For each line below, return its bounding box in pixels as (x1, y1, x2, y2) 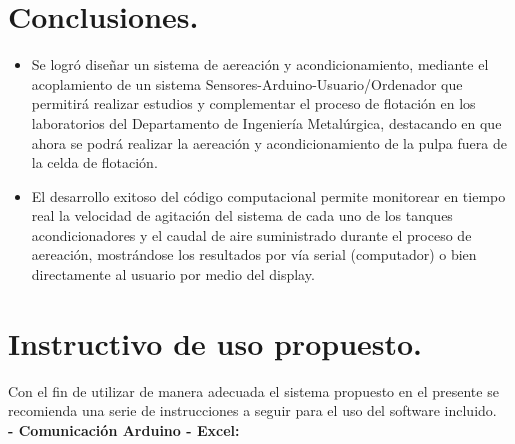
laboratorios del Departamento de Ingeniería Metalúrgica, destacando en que (31, 112, 502, 133)
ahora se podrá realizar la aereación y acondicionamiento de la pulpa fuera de (31, 132, 507, 153)
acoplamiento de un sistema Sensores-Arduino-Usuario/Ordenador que (31, 73, 463, 94)
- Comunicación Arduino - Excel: (8, 419, 240, 440)
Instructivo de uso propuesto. (8, 322, 423, 363)
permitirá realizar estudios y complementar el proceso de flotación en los (31, 93, 476, 114)
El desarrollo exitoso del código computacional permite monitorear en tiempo (31, 185, 506, 206)
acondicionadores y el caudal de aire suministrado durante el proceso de (31, 224, 472, 245)
